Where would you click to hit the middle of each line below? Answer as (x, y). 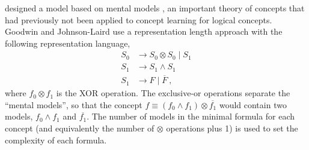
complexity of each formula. (56, 140)
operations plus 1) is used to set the (232, 128)
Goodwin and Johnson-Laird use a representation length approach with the (144, 31)
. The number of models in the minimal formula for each (191, 116)
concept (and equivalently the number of (80, 128)
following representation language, (68, 43)
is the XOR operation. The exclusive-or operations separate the (173, 93)
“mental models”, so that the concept (74, 104)
